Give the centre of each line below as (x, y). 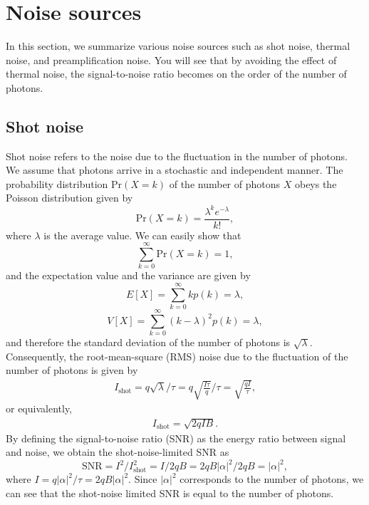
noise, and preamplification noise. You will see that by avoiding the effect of (171, 59)
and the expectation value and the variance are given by (128, 275)
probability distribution (57, 183)
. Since (143, 479)
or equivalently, (39, 408)
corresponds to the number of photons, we (272, 479)
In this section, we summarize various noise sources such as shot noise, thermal (178, 46)
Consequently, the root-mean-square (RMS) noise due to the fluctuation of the (177, 356)
